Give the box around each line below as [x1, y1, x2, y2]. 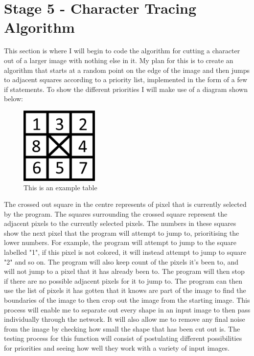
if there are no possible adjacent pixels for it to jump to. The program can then [4, 275, 242, 286]
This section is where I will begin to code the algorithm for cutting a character [4, 45, 240, 56]
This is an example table [23, 182, 97, 193]
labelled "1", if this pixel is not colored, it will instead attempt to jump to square [4, 247, 247, 257]
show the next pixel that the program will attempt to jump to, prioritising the [4, 227, 239, 238]
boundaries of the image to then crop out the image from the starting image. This [4, 295, 250, 305]
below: [4, 93, 23, 104]
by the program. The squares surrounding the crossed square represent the [4, 208, 228, 219]
